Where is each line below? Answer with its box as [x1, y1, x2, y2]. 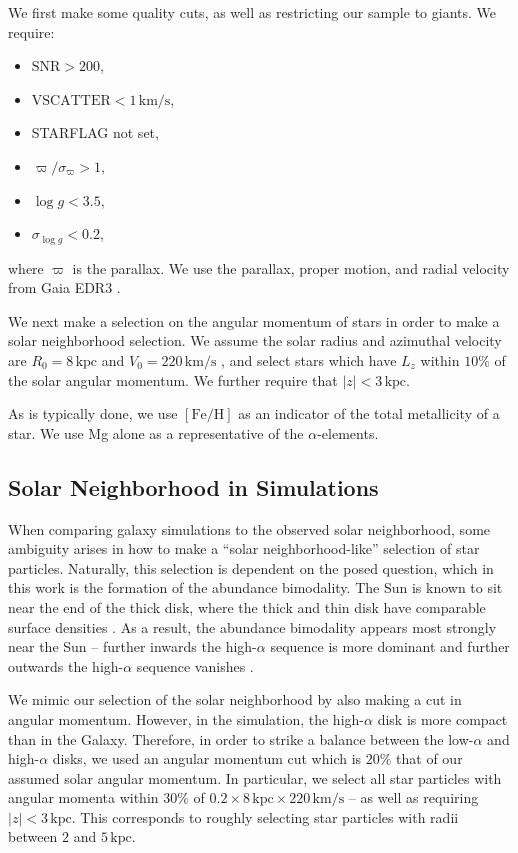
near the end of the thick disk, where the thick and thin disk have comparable [8, 596, 486, 617]
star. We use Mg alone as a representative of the [8, 422, 304, 443]
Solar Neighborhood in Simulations [8, 471, 379, 502]
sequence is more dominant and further [270, 636, 510, 657]
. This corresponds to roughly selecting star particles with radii [71, 806, 459, 827]
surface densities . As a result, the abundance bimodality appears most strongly [8, 616, 497, 637]
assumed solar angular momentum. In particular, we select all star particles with [8, 767, 502, 788]
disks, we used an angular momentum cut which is [52, 748, 362, 769]
